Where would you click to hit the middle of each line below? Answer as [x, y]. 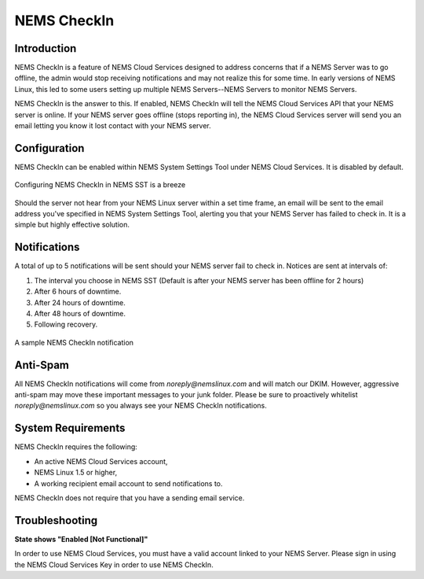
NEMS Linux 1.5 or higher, [76, 473]
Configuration [49, 148]
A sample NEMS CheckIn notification [74, 342]
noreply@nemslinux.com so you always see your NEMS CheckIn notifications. [141, 406]
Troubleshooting [56, 520]
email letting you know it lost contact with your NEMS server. [113, 126]
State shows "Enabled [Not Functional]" [81, 539]
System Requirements [70, 428]
